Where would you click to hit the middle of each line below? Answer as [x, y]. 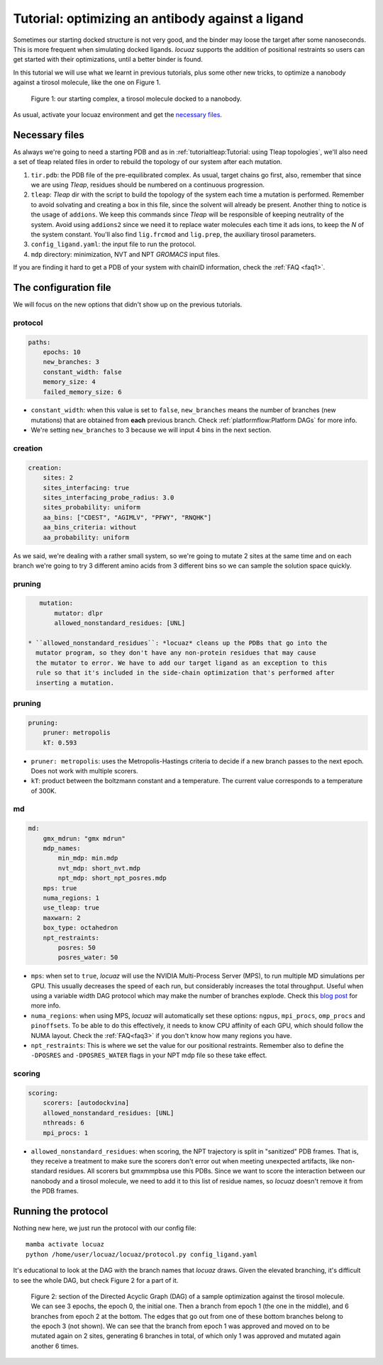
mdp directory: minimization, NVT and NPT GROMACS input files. [125, 254]
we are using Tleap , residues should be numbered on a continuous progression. [148, 184]
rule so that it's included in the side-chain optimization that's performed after [185, 673]
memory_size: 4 [69, 382]
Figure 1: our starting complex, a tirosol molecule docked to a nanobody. [137, 99]
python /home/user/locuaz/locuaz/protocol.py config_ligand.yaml [142, 1254]
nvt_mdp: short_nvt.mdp [99, 868]
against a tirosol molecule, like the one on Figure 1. [87, 82]
